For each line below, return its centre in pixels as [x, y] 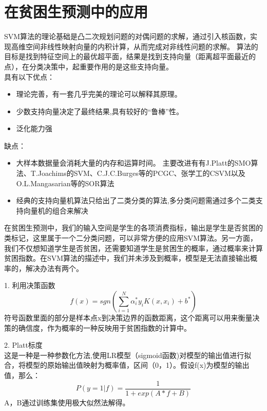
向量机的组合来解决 [56, 210]
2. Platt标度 [23, 345]
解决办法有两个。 [54, 268]
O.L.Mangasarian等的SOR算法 [65, 183]
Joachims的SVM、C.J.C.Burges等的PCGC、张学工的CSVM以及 [141, 173]
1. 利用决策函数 [30, 285]
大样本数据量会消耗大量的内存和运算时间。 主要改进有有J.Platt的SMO [133, 163]
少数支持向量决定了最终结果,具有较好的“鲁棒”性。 [100, 111]
